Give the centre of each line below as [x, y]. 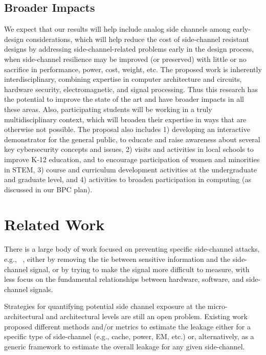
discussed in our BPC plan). [48, 189]
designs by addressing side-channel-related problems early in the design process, [129, 49]
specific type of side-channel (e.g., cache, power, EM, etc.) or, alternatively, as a [129, 336]
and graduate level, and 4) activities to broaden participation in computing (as [128, 179]
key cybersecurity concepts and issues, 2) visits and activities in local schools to [129, 149]
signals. [41, 289]
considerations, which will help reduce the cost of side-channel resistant [137, 39]
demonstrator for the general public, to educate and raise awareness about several [132, 139]
